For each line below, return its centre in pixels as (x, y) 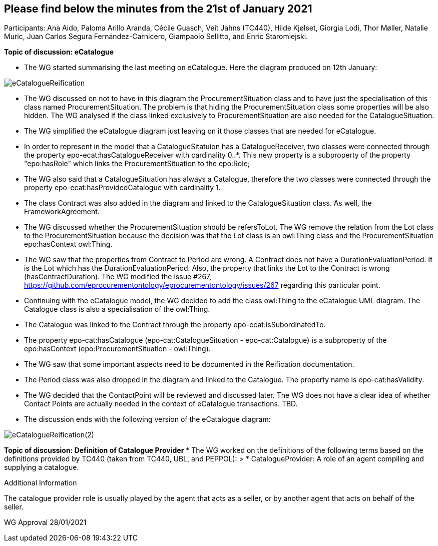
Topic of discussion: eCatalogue (59, 52)
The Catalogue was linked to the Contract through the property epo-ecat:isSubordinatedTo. (175, 325)
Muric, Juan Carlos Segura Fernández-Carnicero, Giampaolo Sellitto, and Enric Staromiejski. (156, 37)
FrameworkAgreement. (62, 212)
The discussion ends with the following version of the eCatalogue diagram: (147, 419)
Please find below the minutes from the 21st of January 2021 (158, 9)
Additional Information (41, 483)
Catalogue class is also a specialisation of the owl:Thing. (117, 309)
